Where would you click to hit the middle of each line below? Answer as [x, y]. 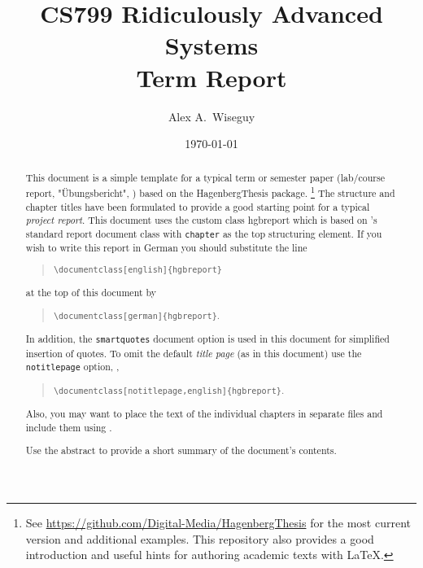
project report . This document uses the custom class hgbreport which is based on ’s [201, 220]
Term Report [211, 77]
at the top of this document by [91, 292]
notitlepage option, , [72, 367]
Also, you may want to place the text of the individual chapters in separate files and [204, 414]
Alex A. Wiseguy [211, 116]
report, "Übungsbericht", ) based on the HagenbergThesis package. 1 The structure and [210, 192]
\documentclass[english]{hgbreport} [137, 269]
